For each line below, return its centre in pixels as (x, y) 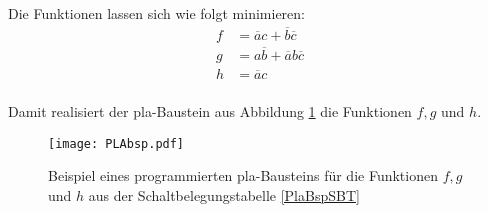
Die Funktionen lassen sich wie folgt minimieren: (156, 13)
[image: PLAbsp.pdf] (116, 143)
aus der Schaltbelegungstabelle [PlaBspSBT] (224, 195)
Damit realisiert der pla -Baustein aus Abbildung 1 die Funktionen (210, 111)
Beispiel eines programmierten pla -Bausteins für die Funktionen (243, 175)
